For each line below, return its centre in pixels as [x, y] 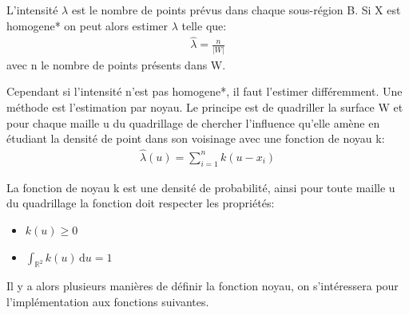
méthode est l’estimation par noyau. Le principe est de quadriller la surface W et [205, 106]
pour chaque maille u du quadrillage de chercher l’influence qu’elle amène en [193, 122]
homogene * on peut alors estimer [87, 25]
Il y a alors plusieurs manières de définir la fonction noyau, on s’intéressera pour [203, 286]
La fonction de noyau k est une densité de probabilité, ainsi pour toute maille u [201, 187]
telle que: [204, 25]
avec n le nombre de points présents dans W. [116, 64]
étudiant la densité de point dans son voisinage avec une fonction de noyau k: [196, 138]
